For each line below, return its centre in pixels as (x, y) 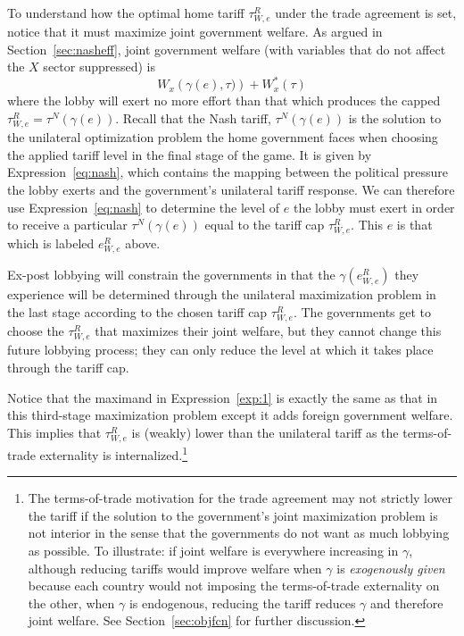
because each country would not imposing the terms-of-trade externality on (234, 586)
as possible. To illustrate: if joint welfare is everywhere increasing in (213, 550)
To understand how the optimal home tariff (126, 13)
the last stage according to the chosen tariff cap (137, 312)
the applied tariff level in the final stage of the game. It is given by (190, 154)
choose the (36, 331)
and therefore (406, 603)
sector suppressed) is (99, 67)
